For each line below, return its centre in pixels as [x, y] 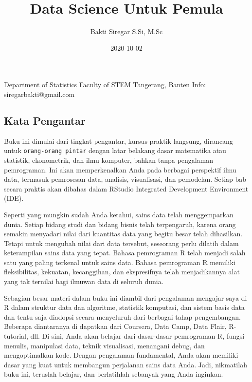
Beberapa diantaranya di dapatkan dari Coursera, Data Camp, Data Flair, [115, 326]
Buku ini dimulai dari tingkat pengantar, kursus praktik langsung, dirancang [118, 141]
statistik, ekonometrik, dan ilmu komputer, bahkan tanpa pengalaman [109, 160]
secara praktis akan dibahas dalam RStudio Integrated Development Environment [126, 188]
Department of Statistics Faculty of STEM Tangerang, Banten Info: [105, 85]
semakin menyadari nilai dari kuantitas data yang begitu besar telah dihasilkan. [123, 234]
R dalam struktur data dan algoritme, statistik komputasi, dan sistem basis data [124, 307]
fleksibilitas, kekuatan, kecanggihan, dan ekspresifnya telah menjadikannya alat [122, 272]
